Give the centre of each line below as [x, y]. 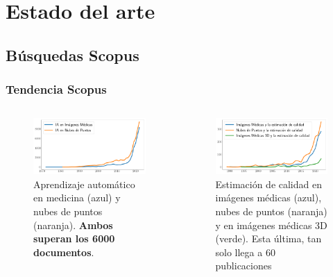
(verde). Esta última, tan [268, 238]
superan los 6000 [74, 238]
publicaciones [244, 266]
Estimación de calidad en [268, 184]
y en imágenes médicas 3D [271, 225]
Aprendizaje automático [84, 184]
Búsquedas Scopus [72, 54]
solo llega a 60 [245, 252]
